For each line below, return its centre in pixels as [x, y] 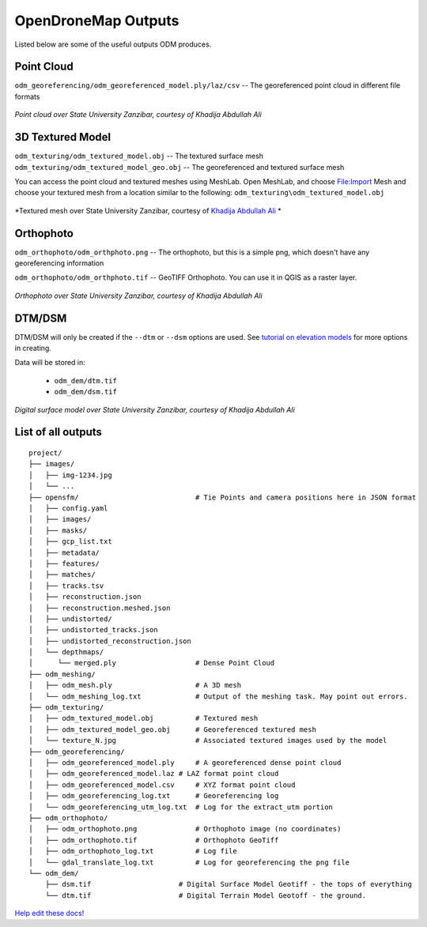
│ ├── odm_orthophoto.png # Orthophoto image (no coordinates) [185, 829]
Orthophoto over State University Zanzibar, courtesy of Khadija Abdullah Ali [138, 296]
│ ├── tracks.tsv [66, 586]
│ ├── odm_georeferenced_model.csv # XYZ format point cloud [162, 785]
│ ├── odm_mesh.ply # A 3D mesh [135, 685]
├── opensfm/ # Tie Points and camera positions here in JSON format [223, 497]
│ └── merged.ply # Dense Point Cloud [152, 663]
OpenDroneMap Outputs [97, 21]
